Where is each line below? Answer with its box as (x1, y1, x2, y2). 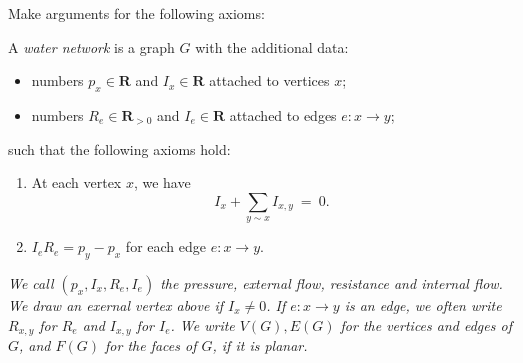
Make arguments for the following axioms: (8, 3, 265, 23)
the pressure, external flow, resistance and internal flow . (160, 272, 503, 293)
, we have (133, 172, 191, 193)
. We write (170, 314, 235, 335)
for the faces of (105, 335, 197, 355)
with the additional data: (195, 36, 349, 57)
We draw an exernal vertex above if (8, 294, 224, 315)
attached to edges (229, 104, 337, 125)
